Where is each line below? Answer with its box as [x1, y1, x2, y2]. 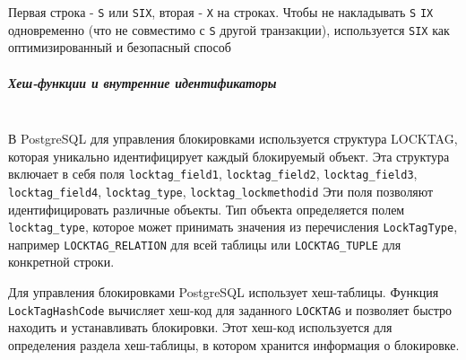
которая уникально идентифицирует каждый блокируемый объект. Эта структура [8, 146, 450, 165]
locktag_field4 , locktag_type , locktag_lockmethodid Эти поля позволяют [8, 181, 434, 200]
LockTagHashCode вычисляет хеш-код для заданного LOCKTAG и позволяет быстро [8, 300, 453, 319]
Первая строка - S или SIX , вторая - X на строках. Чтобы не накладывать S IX [8, 3, 434, 21]
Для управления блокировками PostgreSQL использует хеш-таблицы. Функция [8, 283, 439, 302]
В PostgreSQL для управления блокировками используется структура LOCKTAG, [8, 129, 458, 148]
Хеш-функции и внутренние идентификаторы [8, 73, 277, 92]
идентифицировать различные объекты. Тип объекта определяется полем [8, 199, 405, 218]
